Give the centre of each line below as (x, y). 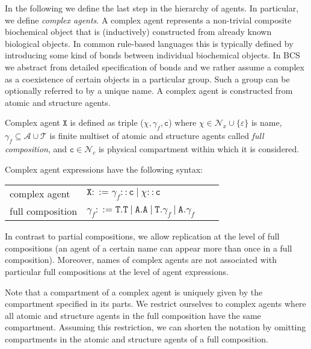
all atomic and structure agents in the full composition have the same (133, 315)
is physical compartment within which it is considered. (199, 148)
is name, (266, 122)
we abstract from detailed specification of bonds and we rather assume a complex (155, 66)
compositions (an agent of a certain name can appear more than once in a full (149, 248)
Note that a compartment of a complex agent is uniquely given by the (134, 292)
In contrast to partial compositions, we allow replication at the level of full (142, 236)
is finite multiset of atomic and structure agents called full (157, 136)
